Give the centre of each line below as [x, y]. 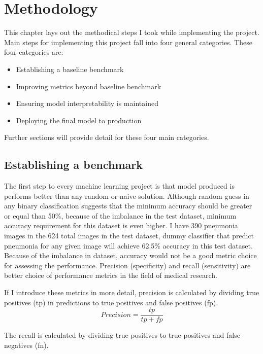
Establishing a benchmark [73, 165]
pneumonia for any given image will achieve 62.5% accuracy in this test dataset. [128, 245]
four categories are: [34, 52]
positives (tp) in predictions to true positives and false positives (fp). [111, 302]
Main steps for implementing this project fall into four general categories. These [128, 42]
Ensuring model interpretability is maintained [87, 103]
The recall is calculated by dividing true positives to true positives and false [122, 335]
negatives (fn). [26, 345]
